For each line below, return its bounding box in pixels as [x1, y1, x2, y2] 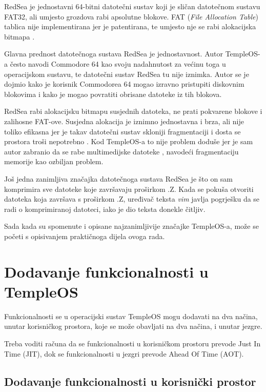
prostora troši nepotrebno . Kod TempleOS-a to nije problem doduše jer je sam [4, 136, 253, 147]
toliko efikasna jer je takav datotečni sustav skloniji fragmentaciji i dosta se [4, 126, 241, 136]
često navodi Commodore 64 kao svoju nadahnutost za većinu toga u [10, 58, 226, 69]
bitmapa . [4, 31, 35, 42]
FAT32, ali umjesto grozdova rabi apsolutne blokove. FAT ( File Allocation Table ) [4, 11, 258, 22]
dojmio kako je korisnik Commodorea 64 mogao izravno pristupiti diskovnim [4, 79, 244, 89]
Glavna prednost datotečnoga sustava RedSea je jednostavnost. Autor [4, 48, 223, 59]
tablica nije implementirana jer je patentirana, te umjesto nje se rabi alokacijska [4, 21, 256, 32]
